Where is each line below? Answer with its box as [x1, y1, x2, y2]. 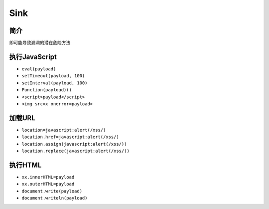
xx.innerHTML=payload [21, 174, 75, 180]
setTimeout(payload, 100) [21, 73, 85, 79]
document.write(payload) [21, 188, 82, 194]
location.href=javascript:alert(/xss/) [21, 134, 119, 140]
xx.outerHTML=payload [21, 181, 75, 187]
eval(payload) [21, 66, 56, 72]
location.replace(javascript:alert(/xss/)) [21, 148, 130, 154]
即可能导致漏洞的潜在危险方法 [9, 40, 71, 46]
